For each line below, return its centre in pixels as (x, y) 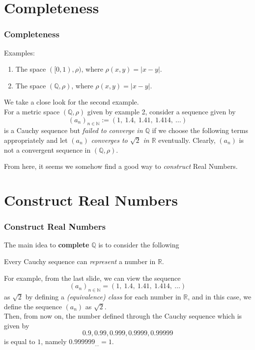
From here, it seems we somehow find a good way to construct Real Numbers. (121, 166)
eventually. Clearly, (187, 140)
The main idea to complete (47, 245)
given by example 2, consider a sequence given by (161, 111)
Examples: (19, 52)
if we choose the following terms (200, 130)
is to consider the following (139, 245)
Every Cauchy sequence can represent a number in (80, 261)
